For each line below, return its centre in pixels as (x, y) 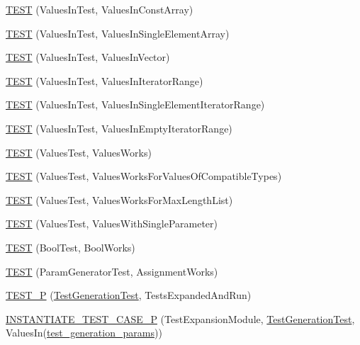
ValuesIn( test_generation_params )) (84, 333)
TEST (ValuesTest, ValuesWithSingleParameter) (112, 224)
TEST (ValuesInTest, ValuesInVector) (88, 57)
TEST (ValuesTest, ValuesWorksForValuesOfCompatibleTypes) (144, 176)
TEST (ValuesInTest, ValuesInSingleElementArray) (118, 33)
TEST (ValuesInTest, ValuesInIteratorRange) (105, 80)
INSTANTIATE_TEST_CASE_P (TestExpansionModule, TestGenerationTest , (180, 318)
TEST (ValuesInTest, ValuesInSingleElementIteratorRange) (135, 104)
